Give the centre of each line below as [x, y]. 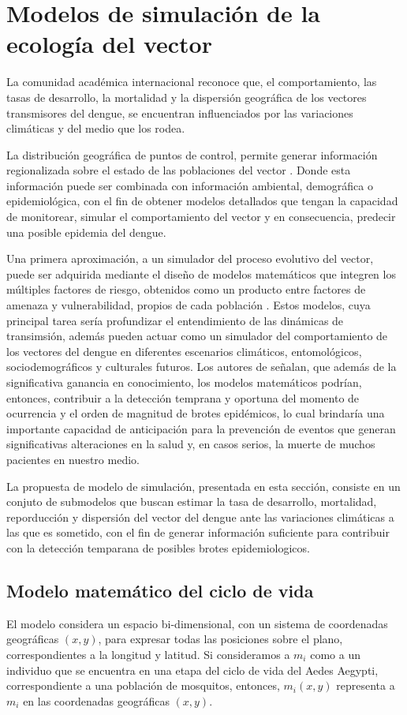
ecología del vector [109, 44]
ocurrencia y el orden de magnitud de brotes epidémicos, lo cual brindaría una [196, 413]
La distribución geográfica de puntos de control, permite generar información [192, 154]
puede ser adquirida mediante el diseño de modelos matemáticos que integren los [201, 273]
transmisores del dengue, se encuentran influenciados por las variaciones [180, 112]
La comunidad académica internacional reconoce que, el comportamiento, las [192, 82]
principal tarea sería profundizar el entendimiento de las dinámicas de [175, 320]
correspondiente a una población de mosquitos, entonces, [143, 685]
